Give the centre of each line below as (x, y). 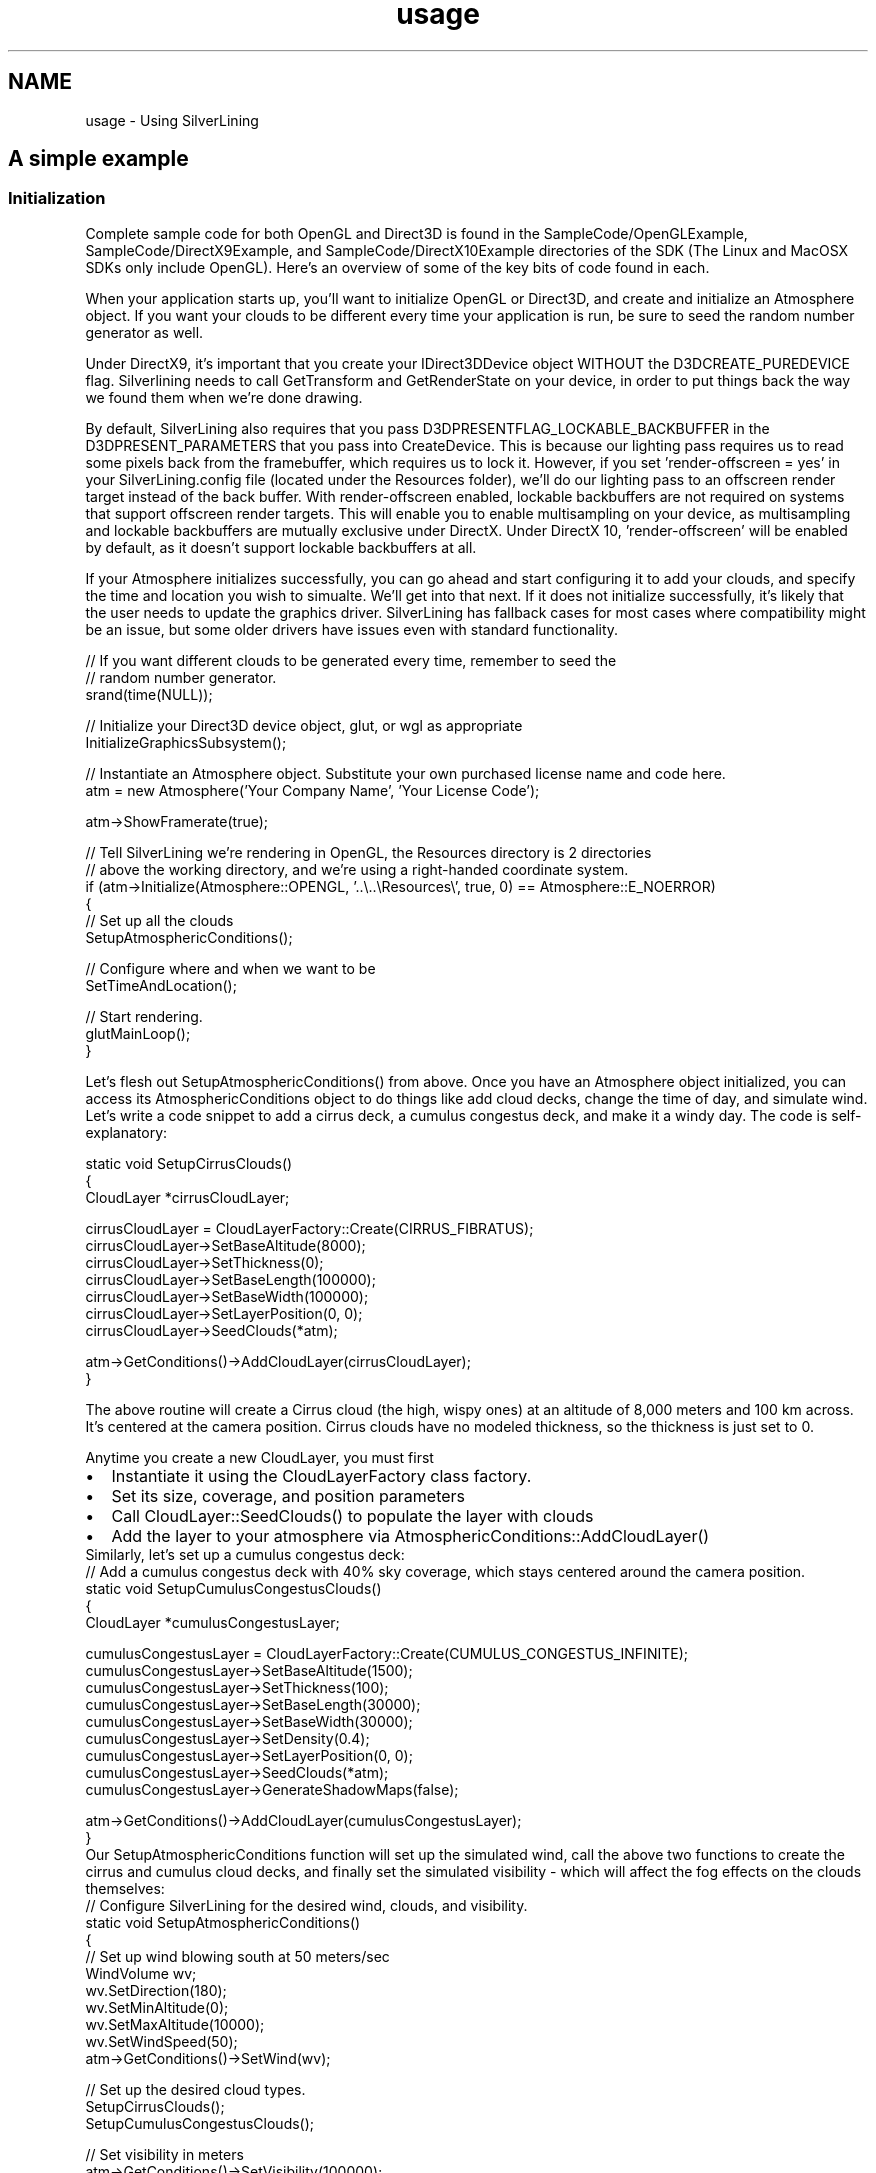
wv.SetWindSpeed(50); (161, 2041)
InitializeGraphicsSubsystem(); (186, 742)
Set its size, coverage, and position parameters (288, 1495)
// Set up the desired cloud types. (195, 2089)
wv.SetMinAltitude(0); (157, 2007)
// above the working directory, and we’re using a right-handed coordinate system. (357, 869)
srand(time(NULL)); (149, 694)
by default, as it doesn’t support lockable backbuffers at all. (281, 547)
